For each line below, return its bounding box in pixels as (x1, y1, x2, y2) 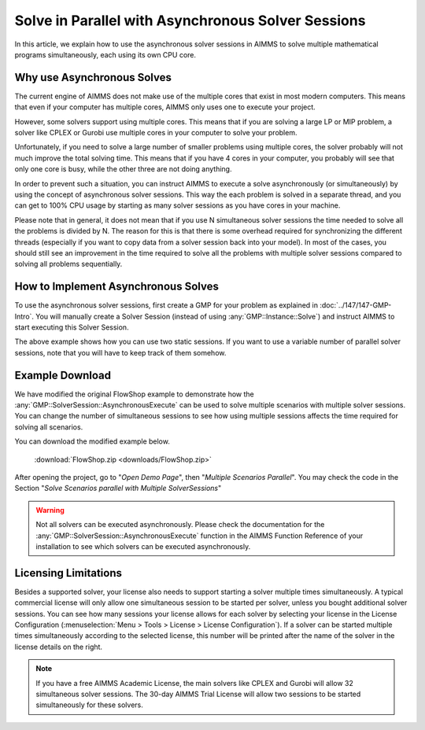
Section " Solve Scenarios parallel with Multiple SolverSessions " (14, 484, 222, 493)
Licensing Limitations (14, 566, 122, 580)
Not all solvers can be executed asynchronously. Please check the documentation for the (35, 520, 325, 529)
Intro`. (14, 312, 35, 321)
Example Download (14, 368, 112, 382)
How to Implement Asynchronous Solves (14, 280, 220, 293)
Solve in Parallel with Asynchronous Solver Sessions (14, 12, 366, 29)
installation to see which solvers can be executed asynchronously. (35, 541, 251, 551)
